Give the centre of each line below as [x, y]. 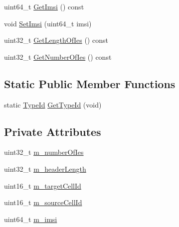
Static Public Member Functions [90, 83]
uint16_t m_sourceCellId [43, 202]
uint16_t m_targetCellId [43, 185]
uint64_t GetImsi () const [44, 6]
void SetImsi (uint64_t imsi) [48, 23]
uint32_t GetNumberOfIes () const [58, 57]
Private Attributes [53, 131]
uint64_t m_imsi [31, 219]
